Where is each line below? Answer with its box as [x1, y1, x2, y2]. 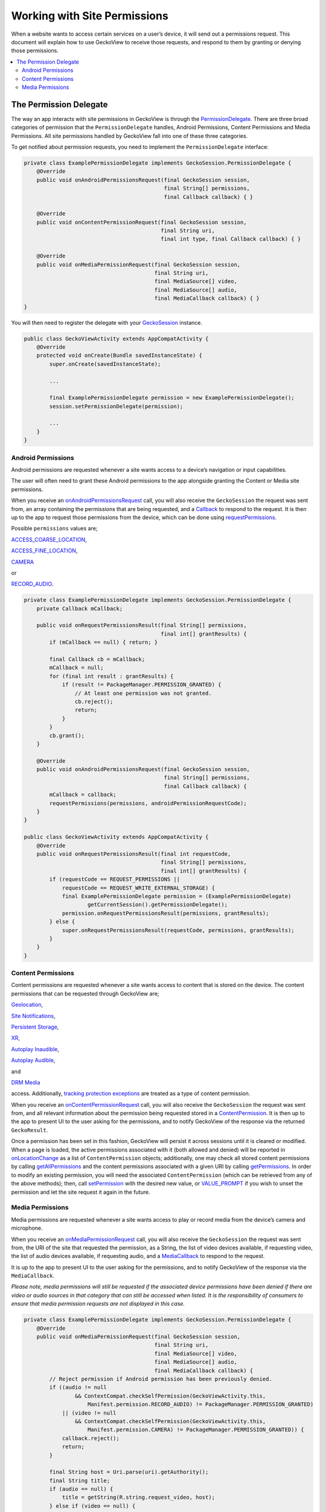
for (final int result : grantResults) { [49, 673, 174, 680]
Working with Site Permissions [11, 9, 168, 22]
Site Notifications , [11, 1012, 56, 1019]
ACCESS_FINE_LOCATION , [11, 547, 78, 555]
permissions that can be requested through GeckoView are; [11, 989, 159, 997]
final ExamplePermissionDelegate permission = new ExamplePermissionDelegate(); [49, 394, 295, 402]
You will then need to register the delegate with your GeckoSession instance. [11, 319, 202, 326]
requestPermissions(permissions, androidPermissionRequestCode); [49, 800, 247, 807]
